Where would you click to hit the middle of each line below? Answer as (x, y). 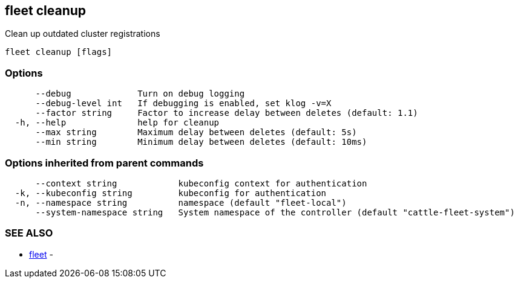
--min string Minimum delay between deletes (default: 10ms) (201, 142)
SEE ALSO (29, 233)
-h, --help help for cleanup (117, 123)
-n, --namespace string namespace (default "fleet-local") (181, 202)
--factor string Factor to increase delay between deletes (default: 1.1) (227, 113)
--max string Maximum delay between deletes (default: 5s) (196, 132)
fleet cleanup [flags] (59, 52)
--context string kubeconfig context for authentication (201, 183)
